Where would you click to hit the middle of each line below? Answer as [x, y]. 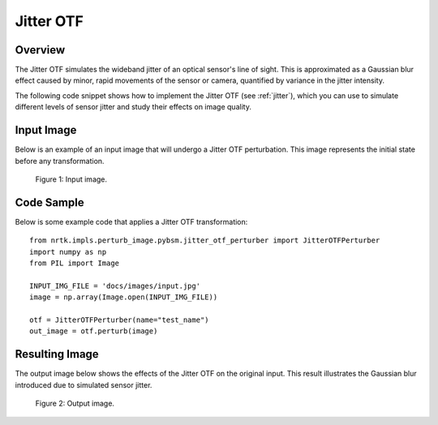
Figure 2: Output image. [75, 404]
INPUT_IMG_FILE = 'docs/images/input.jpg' [115, 285]
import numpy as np [68, 252]
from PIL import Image [75, 263]
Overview [40, 50]
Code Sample [49, 202]
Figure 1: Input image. [71, 179]
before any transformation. [60, 161]
